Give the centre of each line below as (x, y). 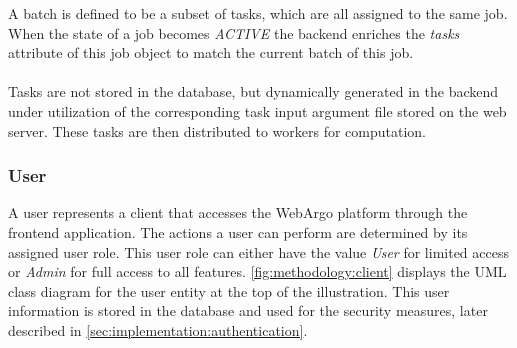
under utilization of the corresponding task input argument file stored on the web (257, 110)
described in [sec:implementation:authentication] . (158, 329)
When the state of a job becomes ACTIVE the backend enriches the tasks (234, 32)
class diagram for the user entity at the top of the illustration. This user (229, 290)
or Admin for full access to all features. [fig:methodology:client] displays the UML (257, 271)
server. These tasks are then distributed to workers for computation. (217, 130)
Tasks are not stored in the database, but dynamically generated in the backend (253, 91)
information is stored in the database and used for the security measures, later (248, 310)
